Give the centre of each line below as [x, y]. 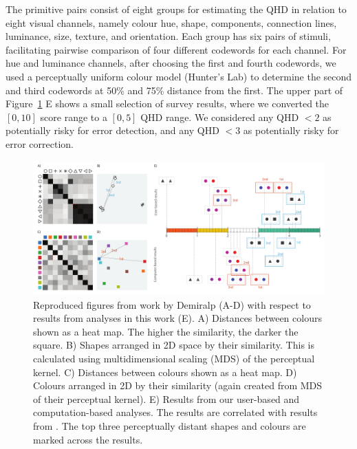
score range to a [74, 117]
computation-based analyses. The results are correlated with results [175, 412]
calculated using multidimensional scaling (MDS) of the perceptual [174, 358]
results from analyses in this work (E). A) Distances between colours [177, 318]
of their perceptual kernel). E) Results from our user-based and [166, 398]
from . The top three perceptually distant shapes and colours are [170, 425]
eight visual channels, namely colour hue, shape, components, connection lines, [171, 22]
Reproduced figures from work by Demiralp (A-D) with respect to [172, 304]
